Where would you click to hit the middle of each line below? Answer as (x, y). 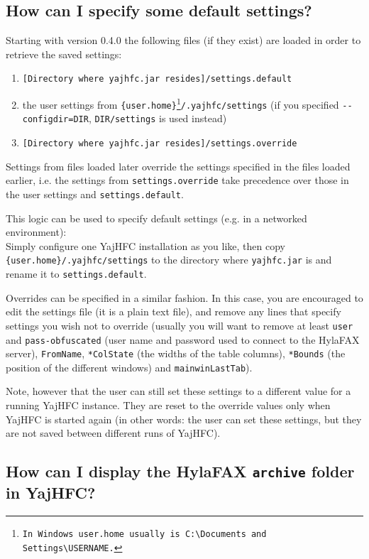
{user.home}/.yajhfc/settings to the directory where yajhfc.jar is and (169, 260)
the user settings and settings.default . (95, 194)
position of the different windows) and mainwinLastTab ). (129, 367)
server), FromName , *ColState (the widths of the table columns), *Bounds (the (176, 353)
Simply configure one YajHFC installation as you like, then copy (145, 245)
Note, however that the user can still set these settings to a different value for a (178, 391)
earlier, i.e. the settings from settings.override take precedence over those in (177, 180)
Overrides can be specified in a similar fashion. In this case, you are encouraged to (184, 297)
